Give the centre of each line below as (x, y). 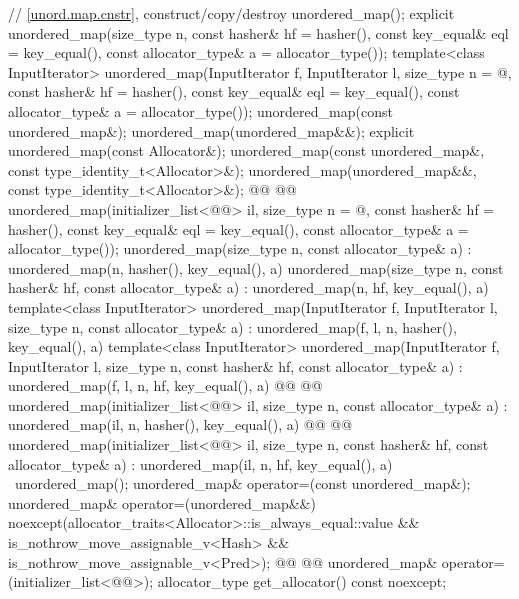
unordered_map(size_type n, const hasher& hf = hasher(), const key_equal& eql (258, 32)
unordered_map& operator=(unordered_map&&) (162, 502)
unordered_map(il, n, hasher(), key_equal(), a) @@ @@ (180, 424)
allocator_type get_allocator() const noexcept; (302, 581)
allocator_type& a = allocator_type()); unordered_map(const (200, 110)
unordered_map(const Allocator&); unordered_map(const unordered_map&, (246, 150)
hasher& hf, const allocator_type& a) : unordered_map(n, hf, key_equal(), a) (248, 287)
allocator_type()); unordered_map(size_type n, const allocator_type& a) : (240, 248)
